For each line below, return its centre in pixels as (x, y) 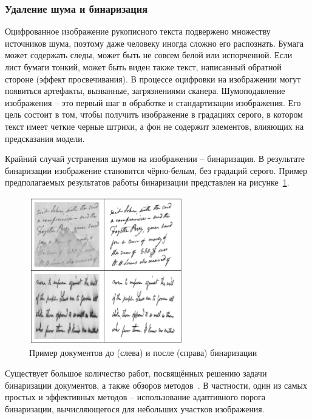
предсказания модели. (45, 138)
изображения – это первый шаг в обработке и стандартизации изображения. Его (153, 102)
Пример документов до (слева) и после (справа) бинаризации (143, 353)
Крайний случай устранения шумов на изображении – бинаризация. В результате (155, 159)
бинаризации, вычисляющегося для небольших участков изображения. (135, 408)
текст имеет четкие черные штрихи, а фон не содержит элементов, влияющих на (154, 126)
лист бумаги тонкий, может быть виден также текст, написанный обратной (143, 67)
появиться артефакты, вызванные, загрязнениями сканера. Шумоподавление (145, 91)
